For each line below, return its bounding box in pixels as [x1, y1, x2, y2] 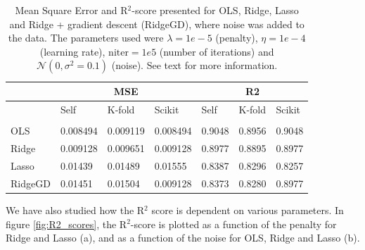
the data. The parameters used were [8, 30, 164, 45]
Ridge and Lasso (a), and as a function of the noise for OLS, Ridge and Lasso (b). [6, 230, 360, 245]
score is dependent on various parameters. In [151, 202, 344, 217]
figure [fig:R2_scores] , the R [6, 216, 127, 231]
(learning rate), [39, 44, 105, 58]
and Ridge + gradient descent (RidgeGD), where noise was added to [9, 16, 305, 31]
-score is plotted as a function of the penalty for [130, 216, 337, 231]
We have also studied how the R [6, 202, 145, 217]
